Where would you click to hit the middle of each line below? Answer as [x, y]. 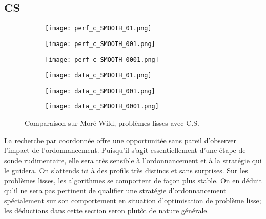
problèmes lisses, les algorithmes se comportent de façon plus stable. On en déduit [133, 180]
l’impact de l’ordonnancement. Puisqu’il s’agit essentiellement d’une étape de [125, 150]
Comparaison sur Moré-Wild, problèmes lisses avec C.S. [112, 123]
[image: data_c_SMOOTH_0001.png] [102, 107]
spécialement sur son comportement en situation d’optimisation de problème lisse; [133, 200]
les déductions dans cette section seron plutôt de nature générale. [107, 210]
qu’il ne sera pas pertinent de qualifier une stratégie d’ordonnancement [115, 190]
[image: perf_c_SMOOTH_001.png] [100, 44]
